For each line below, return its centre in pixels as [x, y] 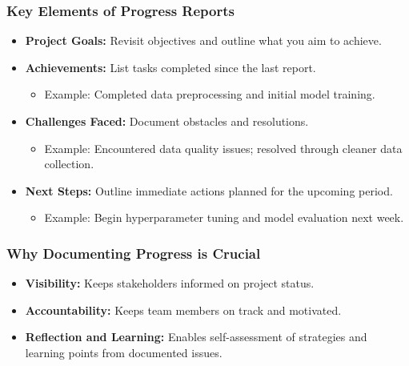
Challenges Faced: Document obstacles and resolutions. [167, 121]
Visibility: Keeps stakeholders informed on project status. [170, 283]
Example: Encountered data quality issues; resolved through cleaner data [223, 148]
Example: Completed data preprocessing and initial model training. [210, 94]
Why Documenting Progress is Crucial [134, 253]
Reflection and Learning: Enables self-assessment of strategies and [196, 337]
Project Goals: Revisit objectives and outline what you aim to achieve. [203, 40]
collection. [69, 164]
